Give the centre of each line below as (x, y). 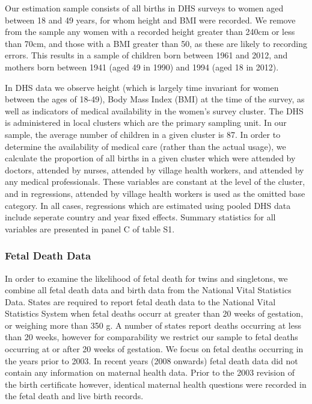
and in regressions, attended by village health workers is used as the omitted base (155, 193)
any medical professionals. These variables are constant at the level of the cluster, (155, 182)
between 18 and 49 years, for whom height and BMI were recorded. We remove (150, 20)
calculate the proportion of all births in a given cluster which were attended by (150, 158)
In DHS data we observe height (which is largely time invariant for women (142, 87)
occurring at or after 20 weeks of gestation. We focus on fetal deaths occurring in (154, 349)
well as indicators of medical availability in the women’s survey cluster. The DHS (154, 110)
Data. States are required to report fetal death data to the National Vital (140, 301)
